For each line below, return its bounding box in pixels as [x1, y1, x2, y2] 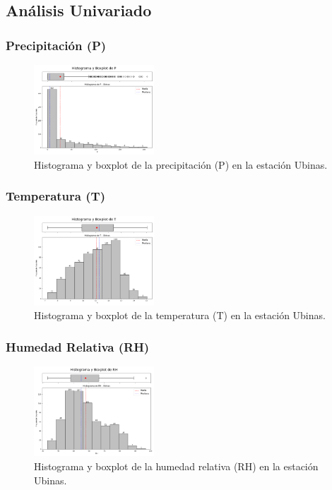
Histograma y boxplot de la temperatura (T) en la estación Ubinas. [34, 308, 326, 323]
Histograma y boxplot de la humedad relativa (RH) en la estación [34, 458, 319, 473]
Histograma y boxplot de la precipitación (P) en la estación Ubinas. [34, 157, 328, 172]
